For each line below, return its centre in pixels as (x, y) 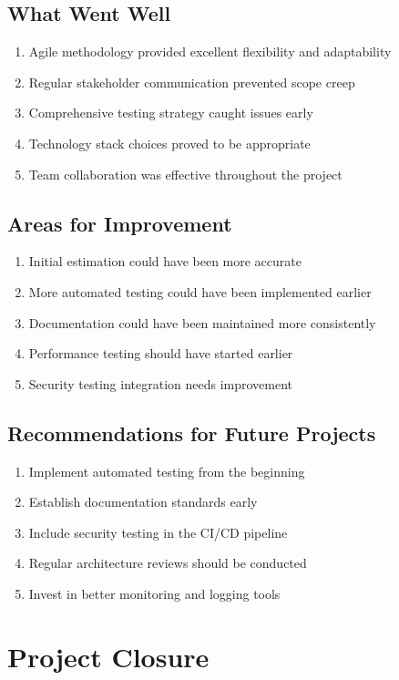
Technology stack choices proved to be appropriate (169, 143)
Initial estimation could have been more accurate (165, 261)
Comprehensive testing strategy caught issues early (171, 113)
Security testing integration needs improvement (161, 383)
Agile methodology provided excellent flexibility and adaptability (210, 52)
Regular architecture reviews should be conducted (168, 563)
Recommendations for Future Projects (192, 433)
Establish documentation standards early (143, 502)
